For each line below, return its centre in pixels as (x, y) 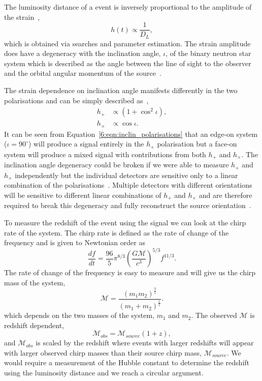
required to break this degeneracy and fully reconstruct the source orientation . (128, 205)
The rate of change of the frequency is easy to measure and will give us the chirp (130, 272)
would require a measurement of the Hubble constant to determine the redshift (127, 362)
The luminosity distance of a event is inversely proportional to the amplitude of (128, 7)
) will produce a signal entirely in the (86, 144)
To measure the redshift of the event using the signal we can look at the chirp (125, 222)
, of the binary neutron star (208, 53)
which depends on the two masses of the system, (79, 315)
